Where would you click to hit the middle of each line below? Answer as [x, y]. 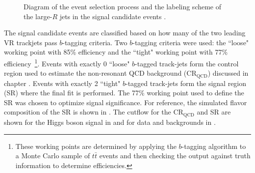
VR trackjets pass [31, 42]
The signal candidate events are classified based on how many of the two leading [125, 33]
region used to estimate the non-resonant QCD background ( [95, 73]
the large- [38, 16]
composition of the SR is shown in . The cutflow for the [88, 112]
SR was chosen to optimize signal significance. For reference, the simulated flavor [126, 102]
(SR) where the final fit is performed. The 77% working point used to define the [124, 93]
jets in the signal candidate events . [113, 16]
